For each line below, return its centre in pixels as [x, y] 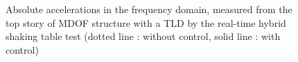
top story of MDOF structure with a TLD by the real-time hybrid [146, 22]
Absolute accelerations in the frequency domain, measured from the [149, 9]
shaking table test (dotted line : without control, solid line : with [143, 36]
